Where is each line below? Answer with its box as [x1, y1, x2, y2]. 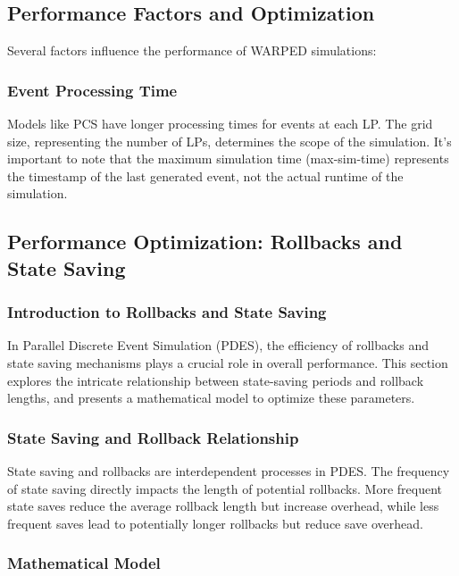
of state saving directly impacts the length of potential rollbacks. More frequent [7, 479, 442, 497]
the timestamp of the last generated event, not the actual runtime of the [7, 166, 404, 185]
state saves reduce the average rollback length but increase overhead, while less [7, 497, 439, 515]
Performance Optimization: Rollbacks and [7, 228, 403, 255]
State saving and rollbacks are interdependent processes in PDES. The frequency [7, 461, 450, 480]
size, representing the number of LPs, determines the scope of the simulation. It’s [7, 131, 452, 150]
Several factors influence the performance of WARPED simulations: [7, 41, 377, 60]
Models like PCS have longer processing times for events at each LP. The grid [7, 114, 433, 133]
